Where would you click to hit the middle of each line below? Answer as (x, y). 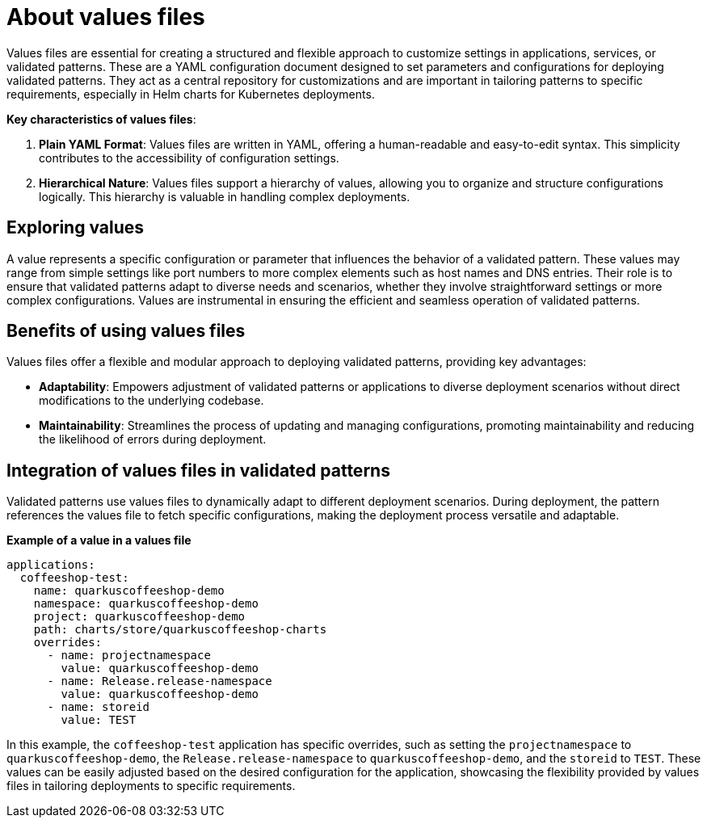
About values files (106, 17)
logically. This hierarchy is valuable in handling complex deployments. (225, 196)
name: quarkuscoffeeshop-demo (129, 591)
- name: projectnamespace (129, 656)
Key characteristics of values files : (101, 119)
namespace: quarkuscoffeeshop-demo (146, 604)
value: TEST (99, 720)
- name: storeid (99, 707)
